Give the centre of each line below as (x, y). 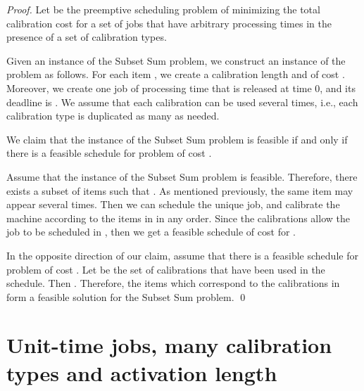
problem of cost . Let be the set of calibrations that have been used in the (166, 269)
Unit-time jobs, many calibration (169, 345)
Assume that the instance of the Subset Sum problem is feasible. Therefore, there (182, 176)
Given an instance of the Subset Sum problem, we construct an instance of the (176, 60)
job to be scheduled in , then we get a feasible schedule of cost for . (151, 232)
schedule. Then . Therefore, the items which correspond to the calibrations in (173, 283)
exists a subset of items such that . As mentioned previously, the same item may (180, 190)
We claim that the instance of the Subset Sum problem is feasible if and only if (177, 139)
